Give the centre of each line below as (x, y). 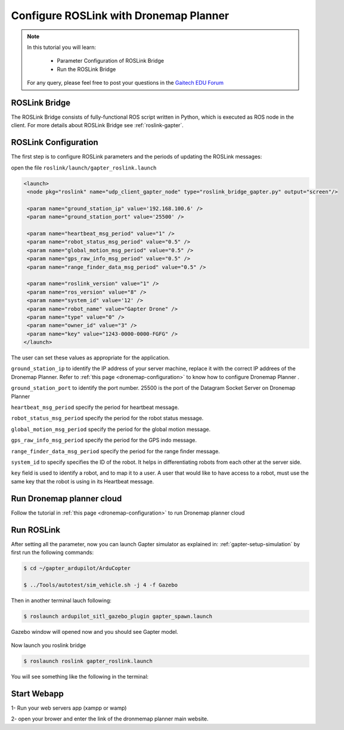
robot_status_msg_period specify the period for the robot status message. (107, 418)
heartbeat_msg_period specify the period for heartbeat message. (95, 407)
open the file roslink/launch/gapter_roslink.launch (84, 168)
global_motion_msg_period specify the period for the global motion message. (111, 429)
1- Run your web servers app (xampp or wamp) (69, 708)
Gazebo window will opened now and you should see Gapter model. (94, 632)
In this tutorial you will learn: (62, 47)
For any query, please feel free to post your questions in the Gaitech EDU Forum (125, 83)
